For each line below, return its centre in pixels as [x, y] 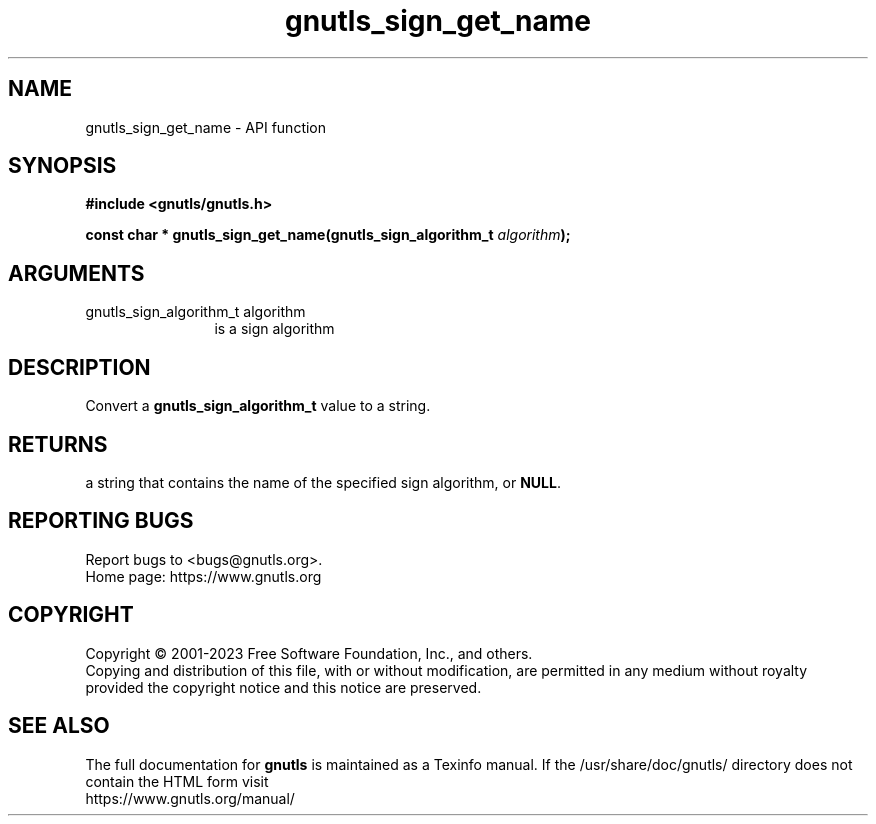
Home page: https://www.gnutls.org [203, 576]
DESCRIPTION [79, 367]
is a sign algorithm [274, 329]
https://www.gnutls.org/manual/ [190, 798]
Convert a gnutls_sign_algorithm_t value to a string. [258, 406]
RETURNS [58, 444]
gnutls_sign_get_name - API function [206, 127]
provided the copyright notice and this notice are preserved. [283, 687]
